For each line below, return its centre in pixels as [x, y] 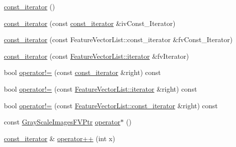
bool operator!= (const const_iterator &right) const [82, 72]
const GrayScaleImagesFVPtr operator [62, 122]
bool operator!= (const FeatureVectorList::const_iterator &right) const [111, 105]
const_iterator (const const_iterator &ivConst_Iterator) [90, 23]
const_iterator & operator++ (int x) [60, 138]
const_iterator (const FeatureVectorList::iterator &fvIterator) [97, 56]
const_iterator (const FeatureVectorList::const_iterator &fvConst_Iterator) [118, 39]
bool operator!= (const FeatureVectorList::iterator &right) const [101, 88]
